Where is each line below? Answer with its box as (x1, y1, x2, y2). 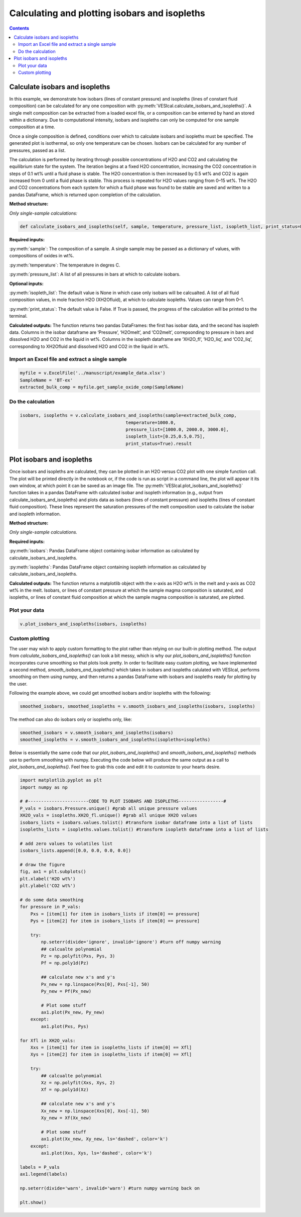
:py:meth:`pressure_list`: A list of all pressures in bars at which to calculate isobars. (9, 271, 181, 277)
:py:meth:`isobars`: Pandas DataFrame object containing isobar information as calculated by (9, 548, 200, 554)
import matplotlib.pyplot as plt (20, 777, 102, 783)
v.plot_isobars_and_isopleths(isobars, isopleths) (20, 621, 147, 627)
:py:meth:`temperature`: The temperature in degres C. (9, 262, 120, 268)
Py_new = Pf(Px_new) (41, 988, 92, 994)
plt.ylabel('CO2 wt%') (20, 883, 76, 889)
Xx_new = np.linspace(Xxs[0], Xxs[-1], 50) (41, 1108, 150, 1113)
